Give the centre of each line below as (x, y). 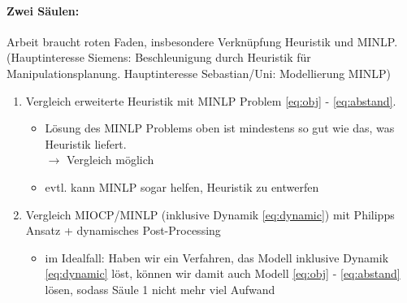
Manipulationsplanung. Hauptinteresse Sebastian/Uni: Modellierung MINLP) (199, 73)
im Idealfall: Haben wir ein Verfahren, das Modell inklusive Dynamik (217, 257)
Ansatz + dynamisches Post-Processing (123, 230)
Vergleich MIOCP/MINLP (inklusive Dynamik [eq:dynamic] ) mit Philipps (210, 214)
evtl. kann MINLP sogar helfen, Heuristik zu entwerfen (182, 186)
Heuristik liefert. (86, 143)
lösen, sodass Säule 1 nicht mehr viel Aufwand (160, 289)
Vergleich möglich (110, 160)
